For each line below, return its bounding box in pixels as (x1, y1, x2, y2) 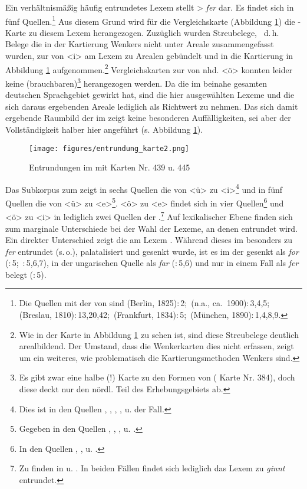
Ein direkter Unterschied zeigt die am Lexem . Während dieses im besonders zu (5, 234, 293, 246)
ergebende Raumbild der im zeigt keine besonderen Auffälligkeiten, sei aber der (5, 111, 291, 124)
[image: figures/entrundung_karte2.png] (29, 144, 190, 153)
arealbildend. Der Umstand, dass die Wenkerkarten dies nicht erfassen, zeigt (19, 340, 294, 352)
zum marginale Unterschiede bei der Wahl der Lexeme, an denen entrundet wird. (5, 222, 298, 234)
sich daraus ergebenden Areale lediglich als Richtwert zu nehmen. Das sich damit (5, 100, 298, 112)
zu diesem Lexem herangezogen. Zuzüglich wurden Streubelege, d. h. (28, 26, 279, 38)
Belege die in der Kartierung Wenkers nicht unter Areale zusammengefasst (5, 38, 274, 50)
